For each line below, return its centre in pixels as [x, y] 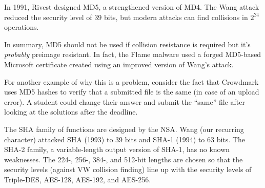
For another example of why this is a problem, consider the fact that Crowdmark [131, 81]
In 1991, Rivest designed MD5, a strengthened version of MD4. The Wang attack [132, 7]
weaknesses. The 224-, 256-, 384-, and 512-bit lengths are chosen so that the [124, 159]
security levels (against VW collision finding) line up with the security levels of [128, 169]
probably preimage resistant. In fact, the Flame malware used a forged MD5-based [133, 54]
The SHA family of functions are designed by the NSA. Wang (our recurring [124, 129]
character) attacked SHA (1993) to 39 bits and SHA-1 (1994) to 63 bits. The [125, 139]
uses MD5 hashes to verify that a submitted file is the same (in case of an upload [132, 92]
